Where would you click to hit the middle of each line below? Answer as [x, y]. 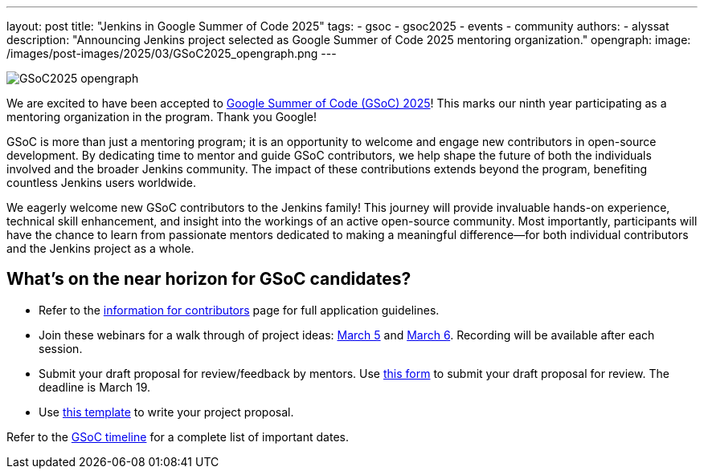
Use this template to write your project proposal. [166, 412]
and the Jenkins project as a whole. [100, 248]
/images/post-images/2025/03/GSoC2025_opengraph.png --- [172, 53]
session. [61, 348]
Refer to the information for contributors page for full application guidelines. [239, 310]
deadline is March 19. [94, 387]
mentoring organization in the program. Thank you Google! [162, 117]
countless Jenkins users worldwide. [101, 183]
